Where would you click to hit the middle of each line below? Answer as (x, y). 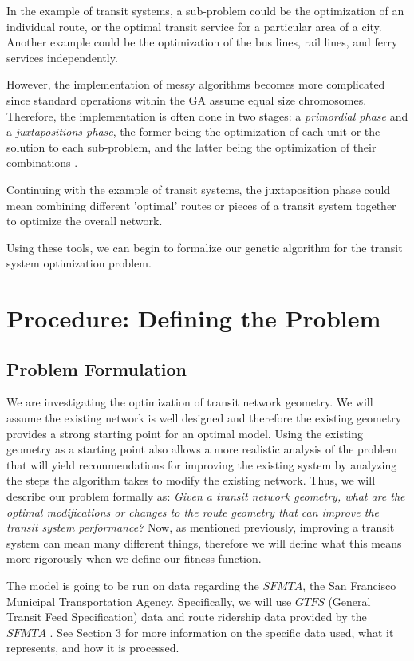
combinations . (42, 162)
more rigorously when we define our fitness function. (134, 558)
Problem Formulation (97, 368)
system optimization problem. (79, 263)
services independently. (62, 57)
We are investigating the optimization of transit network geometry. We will (190, 402)
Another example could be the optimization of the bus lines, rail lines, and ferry (202, 42)
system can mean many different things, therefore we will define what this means (204, 542)
